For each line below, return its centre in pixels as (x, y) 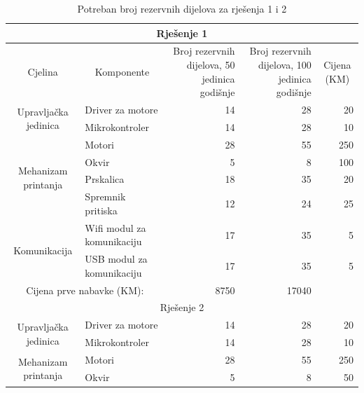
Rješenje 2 (182, 307)
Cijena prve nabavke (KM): (85, 290)
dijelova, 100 (285, 65)
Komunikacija (43, 250)
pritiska (101, 210)
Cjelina (43, 71)
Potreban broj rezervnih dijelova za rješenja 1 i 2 (182, 8)
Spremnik (105, 196)
